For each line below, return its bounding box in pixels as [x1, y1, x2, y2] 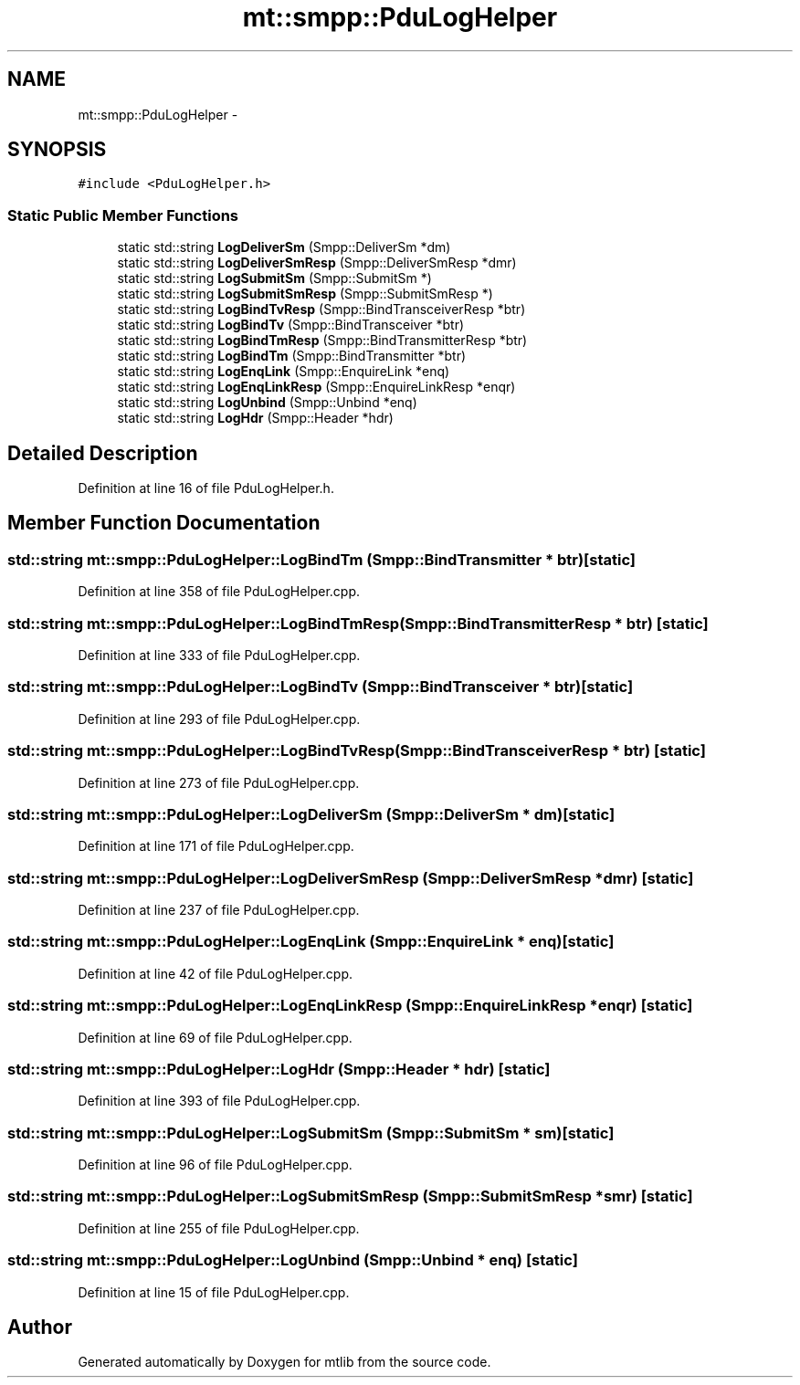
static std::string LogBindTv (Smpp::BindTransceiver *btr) [117, 317, 465, 333]
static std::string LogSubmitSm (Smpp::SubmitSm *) [117, 270, 432, 287]
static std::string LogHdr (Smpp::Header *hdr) [117, 410, 394, 426]
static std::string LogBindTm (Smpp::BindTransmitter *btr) [117, 348, 467, 364]
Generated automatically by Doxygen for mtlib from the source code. [78, 1354, 491, 1370]
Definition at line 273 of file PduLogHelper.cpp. [78, 774, 360, 791]
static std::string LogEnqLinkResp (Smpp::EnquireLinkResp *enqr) [117, 379, 516, 395]
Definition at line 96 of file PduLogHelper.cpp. [78, 1157, 353, 1172]
